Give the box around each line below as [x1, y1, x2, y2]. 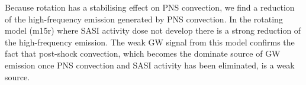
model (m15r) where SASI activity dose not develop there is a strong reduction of [5, 24, 301, 37]
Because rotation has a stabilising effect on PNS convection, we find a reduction [5, 1, 295, 13]
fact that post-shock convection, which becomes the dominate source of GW [5, 47, 281, 60]
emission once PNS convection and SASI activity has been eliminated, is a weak [5, 58, 295, 71]
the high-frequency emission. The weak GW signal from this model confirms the [5, 35, 295, 48]
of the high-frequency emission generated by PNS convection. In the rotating [5, 12, 283, 25]
